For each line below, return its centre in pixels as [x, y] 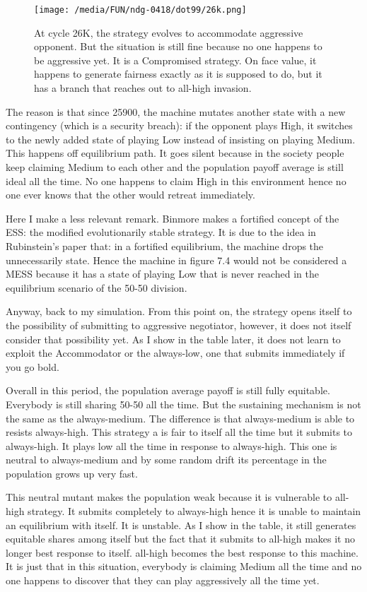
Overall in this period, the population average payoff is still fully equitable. [168, 390]
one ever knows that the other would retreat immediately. [130, 195]
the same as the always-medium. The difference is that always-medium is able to [180, 418]
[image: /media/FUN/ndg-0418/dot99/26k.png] [140, 10]
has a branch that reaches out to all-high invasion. [143, 88]
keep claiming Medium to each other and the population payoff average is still [175, 167]
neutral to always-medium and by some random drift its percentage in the [166, 460]
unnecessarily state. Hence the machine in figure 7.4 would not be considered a [176, 260]
